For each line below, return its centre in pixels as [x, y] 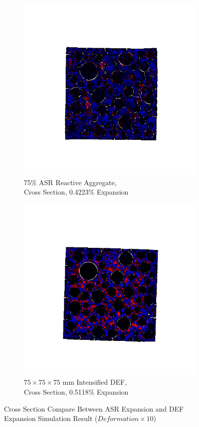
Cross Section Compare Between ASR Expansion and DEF [94, 408]
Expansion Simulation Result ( [51, 418]
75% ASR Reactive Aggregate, [70, 182]
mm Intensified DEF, [95, 382]
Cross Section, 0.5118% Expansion [76, 391]
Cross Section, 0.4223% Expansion [76, 192]
